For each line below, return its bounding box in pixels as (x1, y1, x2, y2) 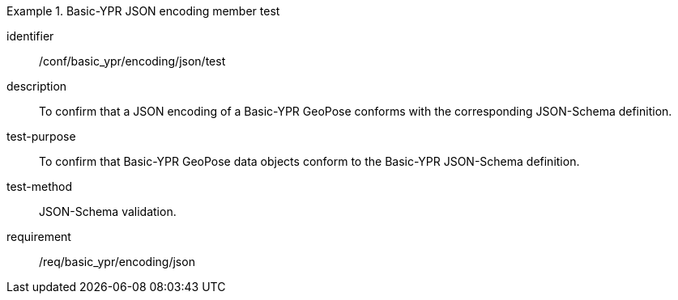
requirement (6, 230, 71, 243)
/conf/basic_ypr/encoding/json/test (39, 54, 226, 68)
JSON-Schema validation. (39, 205, 177, 218)
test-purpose (6, 129, 76, 143)
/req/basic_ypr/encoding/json (39, 255, 195, 268)
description (6, 79, 67, 93)
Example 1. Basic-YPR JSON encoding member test (6, 4, 280, 18)
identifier (6, 29, 54, 43)
